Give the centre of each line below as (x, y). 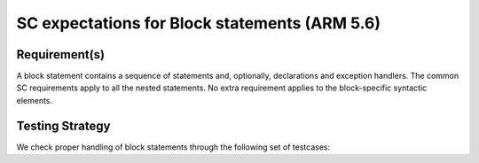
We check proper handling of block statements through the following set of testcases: (173, 147)
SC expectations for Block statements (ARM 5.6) (199, 23)
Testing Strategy (63, 125)
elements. (35, 100)
